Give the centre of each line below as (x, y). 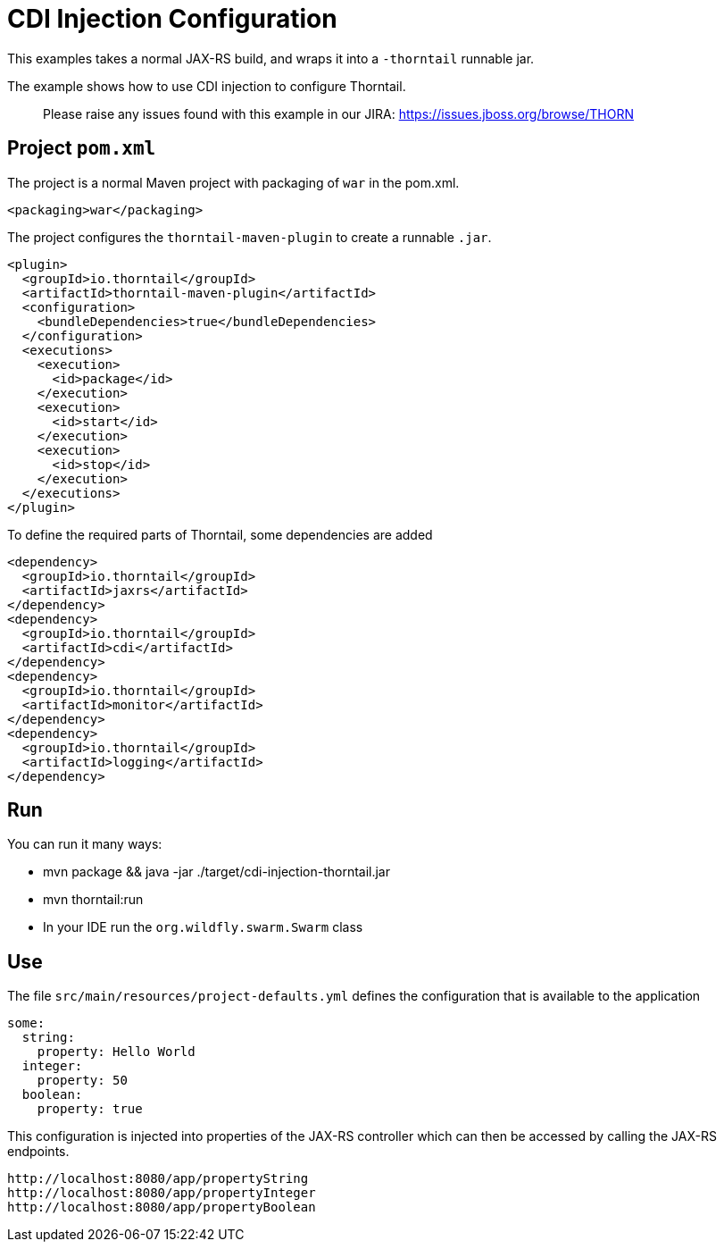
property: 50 (82, 1081)
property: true (90, 1109)
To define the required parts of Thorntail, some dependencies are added (220, 534)
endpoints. (38, 1152)
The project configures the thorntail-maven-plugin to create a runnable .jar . (250, 237)
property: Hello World (116, 1052)
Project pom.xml (82, 148)
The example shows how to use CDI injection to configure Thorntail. (207, 86)
